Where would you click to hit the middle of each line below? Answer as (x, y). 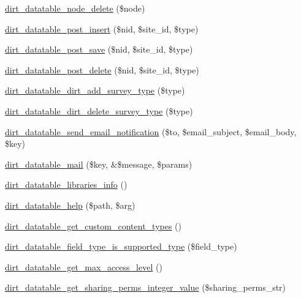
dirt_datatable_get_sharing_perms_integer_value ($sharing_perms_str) (146, 287)
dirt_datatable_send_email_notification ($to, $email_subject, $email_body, (151, 131)
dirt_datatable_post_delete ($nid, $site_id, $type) (102, 69)
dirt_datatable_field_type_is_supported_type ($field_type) (121, 246)
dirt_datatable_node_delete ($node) (75, 8)
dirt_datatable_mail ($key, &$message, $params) (99, 164)
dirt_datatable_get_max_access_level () (84, 266)
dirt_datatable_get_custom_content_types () (93, 225)
